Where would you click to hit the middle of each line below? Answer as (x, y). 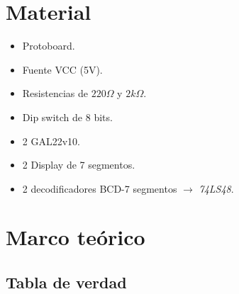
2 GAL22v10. (51, 141)
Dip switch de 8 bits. (67, 117)
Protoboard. (49, 46)
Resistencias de (55, 93)
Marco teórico (76, 237)
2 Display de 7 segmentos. (79, 165)
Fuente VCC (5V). (62, 69)
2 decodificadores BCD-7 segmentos (100, 188)
